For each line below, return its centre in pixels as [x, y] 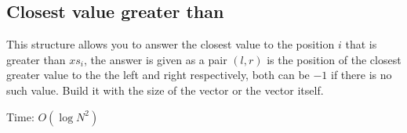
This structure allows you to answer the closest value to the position [171, 44]
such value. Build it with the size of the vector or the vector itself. [165, 90]
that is [361, 44]
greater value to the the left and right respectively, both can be [158, 75]
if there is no [362, 75]
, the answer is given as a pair [155, 59]
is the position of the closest [334, 59]
